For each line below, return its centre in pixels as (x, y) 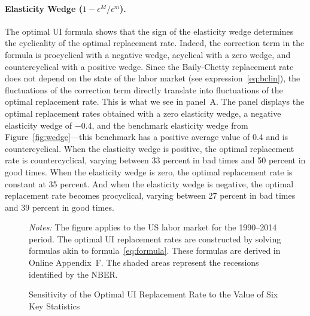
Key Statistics (54, 306)
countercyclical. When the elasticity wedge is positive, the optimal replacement (150, 148)
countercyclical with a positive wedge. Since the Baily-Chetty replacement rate (149, 66)
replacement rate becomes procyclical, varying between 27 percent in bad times (150, 195)
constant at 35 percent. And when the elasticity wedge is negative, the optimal (149, 183)
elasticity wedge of (39, 125)
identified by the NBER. (73, 274)
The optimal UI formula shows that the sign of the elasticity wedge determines (149, 31)
